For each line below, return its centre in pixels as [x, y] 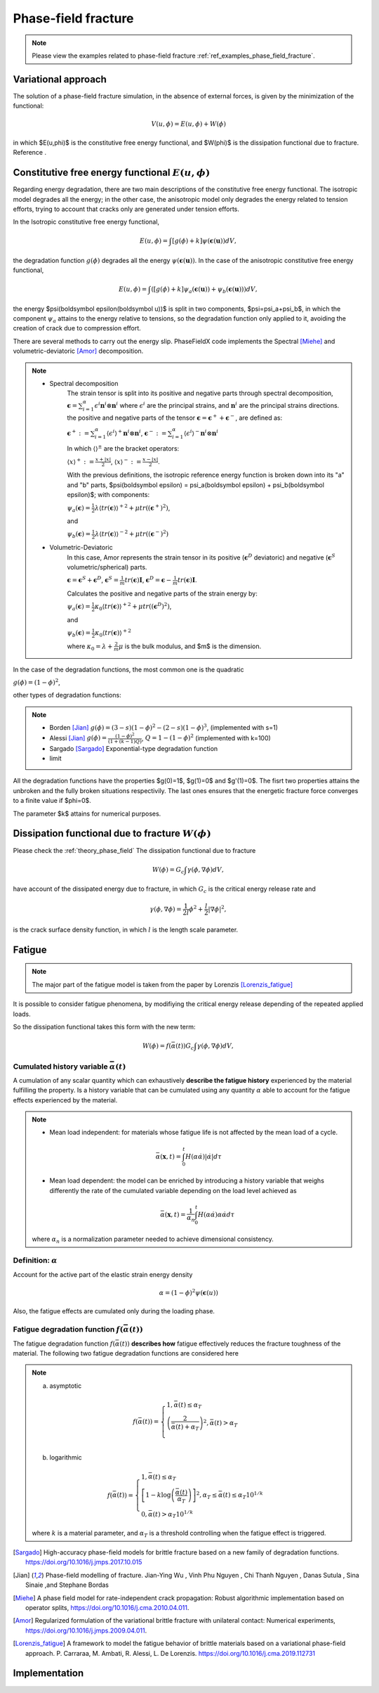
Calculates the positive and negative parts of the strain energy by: [162, 593]
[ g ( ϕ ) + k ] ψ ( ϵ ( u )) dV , [204, 241]
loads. [22, 1014]
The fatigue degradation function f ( [64, 1344]
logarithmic [66, 1457]
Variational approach [60, 79]
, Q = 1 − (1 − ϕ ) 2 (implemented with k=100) [206, 737]
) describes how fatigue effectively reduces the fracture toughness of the [234, 1344]
